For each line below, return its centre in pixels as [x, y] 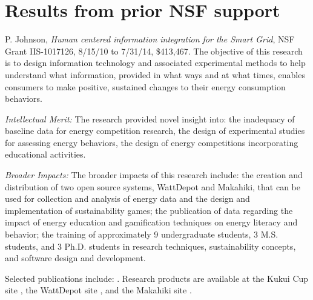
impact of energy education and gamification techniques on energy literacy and [151, 222]
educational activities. [45, 154]
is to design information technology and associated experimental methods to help [155, 63]
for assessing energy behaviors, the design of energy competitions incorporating [152, 142]
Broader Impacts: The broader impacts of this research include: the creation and [154, 175]
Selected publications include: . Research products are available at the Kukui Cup [157, 278]
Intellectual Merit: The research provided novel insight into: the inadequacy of [150, 118]
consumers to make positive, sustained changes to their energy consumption [145, 86]
